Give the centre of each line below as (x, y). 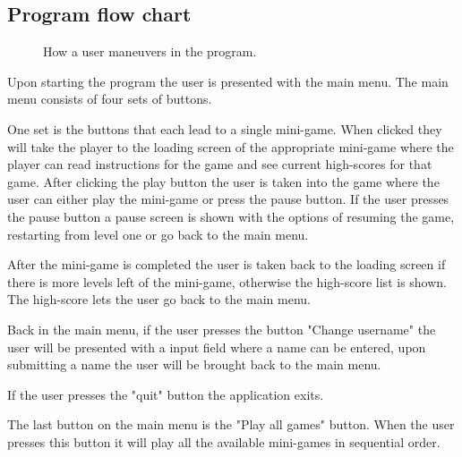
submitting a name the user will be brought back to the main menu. (194, 364)
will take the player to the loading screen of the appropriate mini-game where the (231, 146)
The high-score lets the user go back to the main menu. (159, 299)
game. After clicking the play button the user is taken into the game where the (223, 181)
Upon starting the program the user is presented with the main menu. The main (228, 81)
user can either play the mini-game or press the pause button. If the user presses (228, 199)
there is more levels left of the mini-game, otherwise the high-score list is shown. (227, 281)
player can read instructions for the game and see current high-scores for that (220, 164)
